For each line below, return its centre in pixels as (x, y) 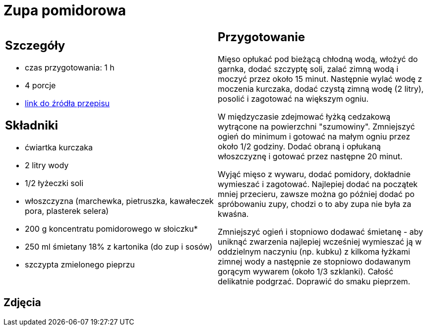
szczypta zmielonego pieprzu (80, 265)
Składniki (32, 126)
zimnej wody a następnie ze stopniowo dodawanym (314, 261)
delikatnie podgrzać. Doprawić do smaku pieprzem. (314, 281)
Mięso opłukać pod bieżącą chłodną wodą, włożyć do (318, 59)
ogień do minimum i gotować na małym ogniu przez (314, 136)
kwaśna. (233, 214)
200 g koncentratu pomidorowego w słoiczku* (111, 229)
